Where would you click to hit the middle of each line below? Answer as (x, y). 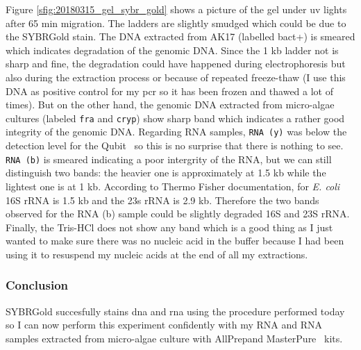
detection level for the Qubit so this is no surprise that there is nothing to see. (175, 145)
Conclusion (37, 285)
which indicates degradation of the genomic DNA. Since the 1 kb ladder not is (172, 50)
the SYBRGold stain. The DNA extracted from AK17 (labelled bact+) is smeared (180, 36)
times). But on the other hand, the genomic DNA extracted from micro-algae (170, 105)
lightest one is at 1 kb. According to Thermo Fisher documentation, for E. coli (173, 186)
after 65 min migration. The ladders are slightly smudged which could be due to (176, 23)
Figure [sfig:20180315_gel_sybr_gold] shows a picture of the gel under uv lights (176, 9)
